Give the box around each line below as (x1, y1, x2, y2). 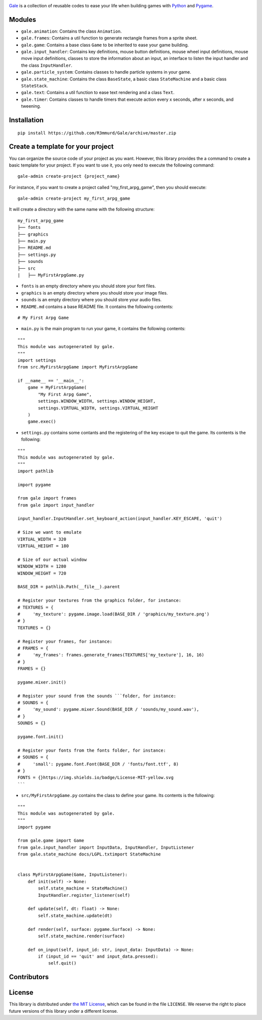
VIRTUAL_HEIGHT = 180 (17, 543, 69, 549)
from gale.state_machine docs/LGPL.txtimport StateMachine (17, 852, 161, 857)
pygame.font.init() (17, 734, 64, 740)
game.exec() (27, 419, 56, 425)
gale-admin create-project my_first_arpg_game (17, 196, 131, 202)
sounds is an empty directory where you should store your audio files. (21, 297, 162, 303)
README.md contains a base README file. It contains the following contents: (21, 303, 173, 309)
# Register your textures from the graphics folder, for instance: (17, 598, 181, 603)
